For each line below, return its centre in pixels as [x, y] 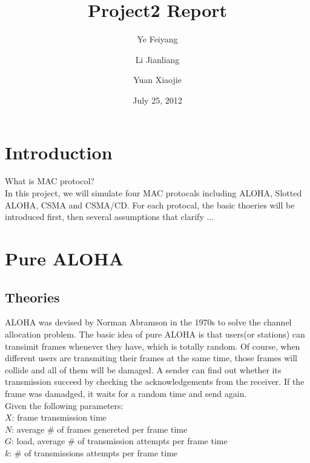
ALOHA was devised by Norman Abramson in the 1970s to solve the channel [148, 322]
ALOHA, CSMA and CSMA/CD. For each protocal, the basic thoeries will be [150, 205]
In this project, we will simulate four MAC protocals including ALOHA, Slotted [153, 193]
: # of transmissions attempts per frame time [94, 452]
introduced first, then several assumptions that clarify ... [110, 217]
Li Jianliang [157, 59]
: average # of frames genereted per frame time [100, 429]
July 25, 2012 [157, 100]
